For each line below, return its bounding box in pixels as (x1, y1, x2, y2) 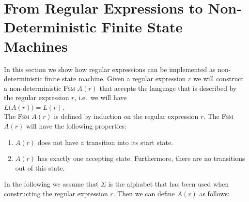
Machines (4, 36, 68, 56)
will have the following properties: (26, 121, 127, 131)
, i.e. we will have (74, 92, 127, 102)
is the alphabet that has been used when (108, 179, 229, 189)
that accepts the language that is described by (99, 83, 237, 93)
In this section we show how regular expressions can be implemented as (4, 64, 216, 74)
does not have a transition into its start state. (37, 137, 173, 147)
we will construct (193, 73, 244, 84)
